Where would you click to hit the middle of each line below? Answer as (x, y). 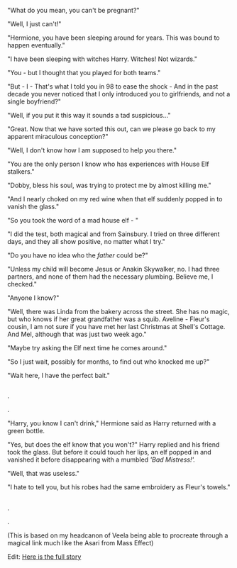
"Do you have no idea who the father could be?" (78, 255)
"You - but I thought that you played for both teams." (84, 73)
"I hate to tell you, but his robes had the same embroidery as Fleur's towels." (119, 487)
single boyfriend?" (34, 101)
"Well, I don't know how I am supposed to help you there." (92, 150)
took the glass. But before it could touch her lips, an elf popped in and (109, 452)
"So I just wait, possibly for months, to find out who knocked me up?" (109, 362)
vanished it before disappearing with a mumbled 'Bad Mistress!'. (101, 460)
